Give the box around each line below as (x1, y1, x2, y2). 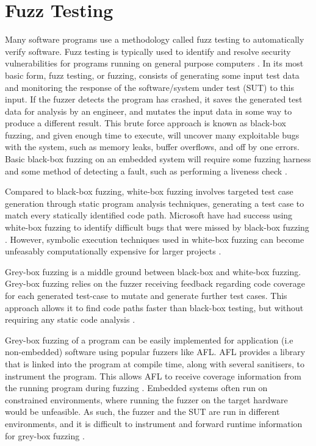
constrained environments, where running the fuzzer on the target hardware (5, 393, 288, 406)
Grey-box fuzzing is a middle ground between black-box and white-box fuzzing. (5, 265, 301, 278)
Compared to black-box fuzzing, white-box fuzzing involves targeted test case (5, 185, 293, 198)
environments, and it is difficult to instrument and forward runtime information (5, 417, 303, 430)
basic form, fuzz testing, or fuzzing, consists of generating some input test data (5, 68, 300, 81)
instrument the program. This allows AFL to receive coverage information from (5, 369, 301, 382)
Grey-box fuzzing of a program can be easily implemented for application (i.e (5, 333, 293, 346)
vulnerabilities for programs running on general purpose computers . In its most (5, 57, 304, 70)
